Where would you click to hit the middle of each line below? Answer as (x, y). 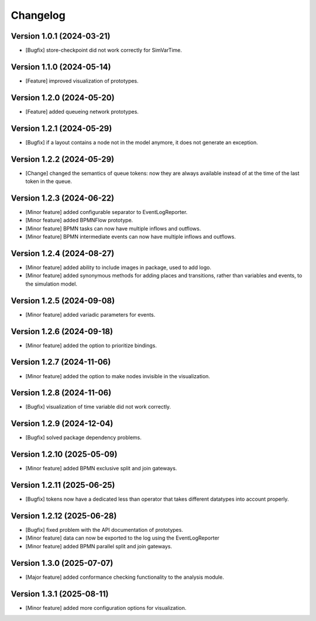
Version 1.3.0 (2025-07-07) (62, 563)
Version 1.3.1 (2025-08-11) (60, 594)
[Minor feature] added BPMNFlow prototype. (79, 220)
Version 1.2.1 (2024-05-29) (61, 128)
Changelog (38, 15)
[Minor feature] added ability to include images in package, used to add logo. (118, 267)
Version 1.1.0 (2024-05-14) (61, 67)
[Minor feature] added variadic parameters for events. (90, 314)
